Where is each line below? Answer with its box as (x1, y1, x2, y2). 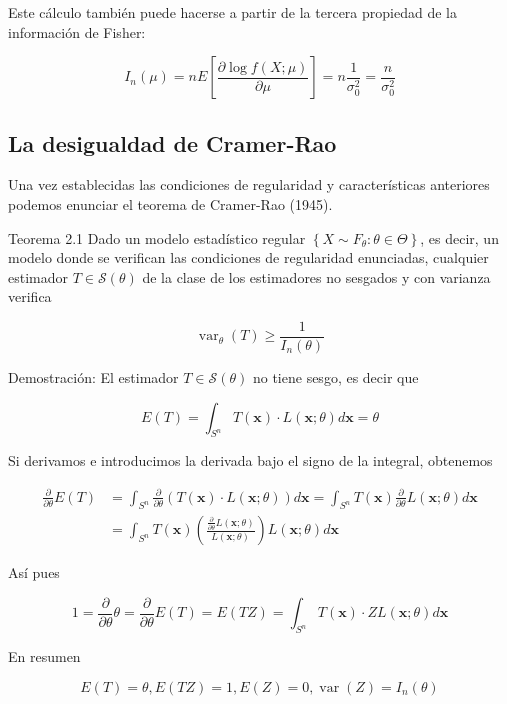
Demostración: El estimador (8, 367, 179, 388)
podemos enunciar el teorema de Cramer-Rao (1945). (8, 193, 333, 214)
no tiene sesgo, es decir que (252, 367, 419, 388)
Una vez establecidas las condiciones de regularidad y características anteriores (8, 174, 490, 195)
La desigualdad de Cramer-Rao (8, 127, 337, 158)
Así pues (8, 562, 60, 583)
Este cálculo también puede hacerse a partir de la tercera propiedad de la (8, 2, 457, 22)
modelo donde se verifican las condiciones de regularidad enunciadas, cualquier (8, 247, 489, 268)
